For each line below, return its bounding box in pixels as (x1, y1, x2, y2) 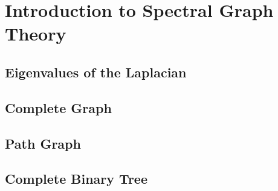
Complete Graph (5, 98, 112, 117)
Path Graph (5, 134, 81, 152)
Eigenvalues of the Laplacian (5, 62, 187, 81)
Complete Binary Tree (5, 169, 147, 188)
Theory (5, 21, 66, 46)
